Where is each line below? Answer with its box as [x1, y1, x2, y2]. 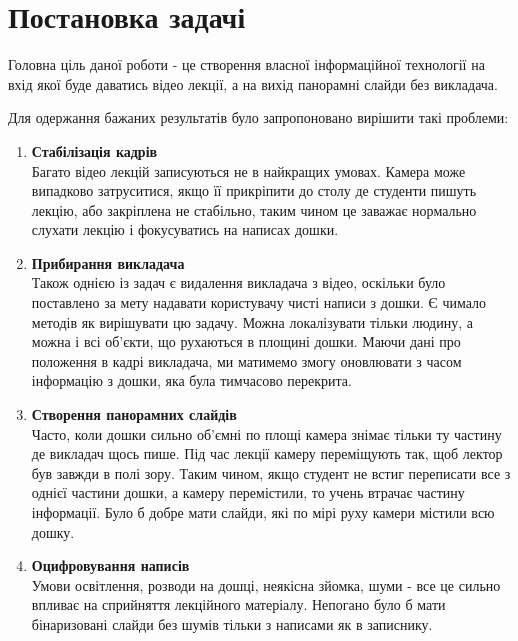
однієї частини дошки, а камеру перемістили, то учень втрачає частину [31, 482, 465, 503]
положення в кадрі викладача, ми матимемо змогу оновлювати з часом [31, 350, 462, 371]
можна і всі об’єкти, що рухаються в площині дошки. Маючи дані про [31, 331, 461, 352]
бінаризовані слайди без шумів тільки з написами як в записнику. [31, 613, 433, 634]
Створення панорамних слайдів [31, 404, 237, 425]
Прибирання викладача [31, 252, 185, 273]
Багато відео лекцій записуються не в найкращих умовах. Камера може [31, 160, 466, 181]
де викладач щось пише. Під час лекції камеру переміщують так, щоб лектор [31, 443, 503, 464]
